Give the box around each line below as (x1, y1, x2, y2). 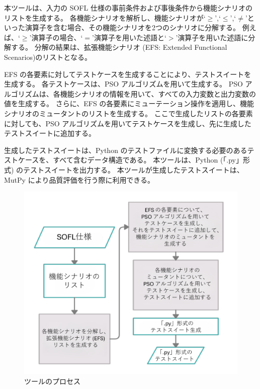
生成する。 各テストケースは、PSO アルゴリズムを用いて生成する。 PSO (4, 79, 243, 89)
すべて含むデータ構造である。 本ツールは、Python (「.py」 (53, 154, 243, 165)
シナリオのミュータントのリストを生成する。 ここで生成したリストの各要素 (4, 108, 253, 118)
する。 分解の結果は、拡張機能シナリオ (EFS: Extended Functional (11, 42, 227, 52)
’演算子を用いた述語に (176, 32, 248, 42)
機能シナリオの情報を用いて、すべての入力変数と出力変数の (60, 88, 256, 99)
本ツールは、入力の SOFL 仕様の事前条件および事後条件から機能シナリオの (4, 3, 252, 13)
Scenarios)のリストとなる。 (4, 51, 92, 62)
